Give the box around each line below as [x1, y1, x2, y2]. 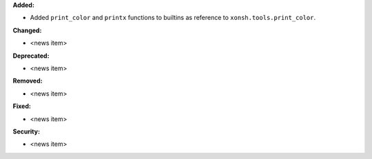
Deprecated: [12, 52, 50, 60]
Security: [12, 127, 41, 136]
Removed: [12, 76, 43, 85]
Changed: [12, 26, 42, 34]
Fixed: [12, 102, 31, 110]
